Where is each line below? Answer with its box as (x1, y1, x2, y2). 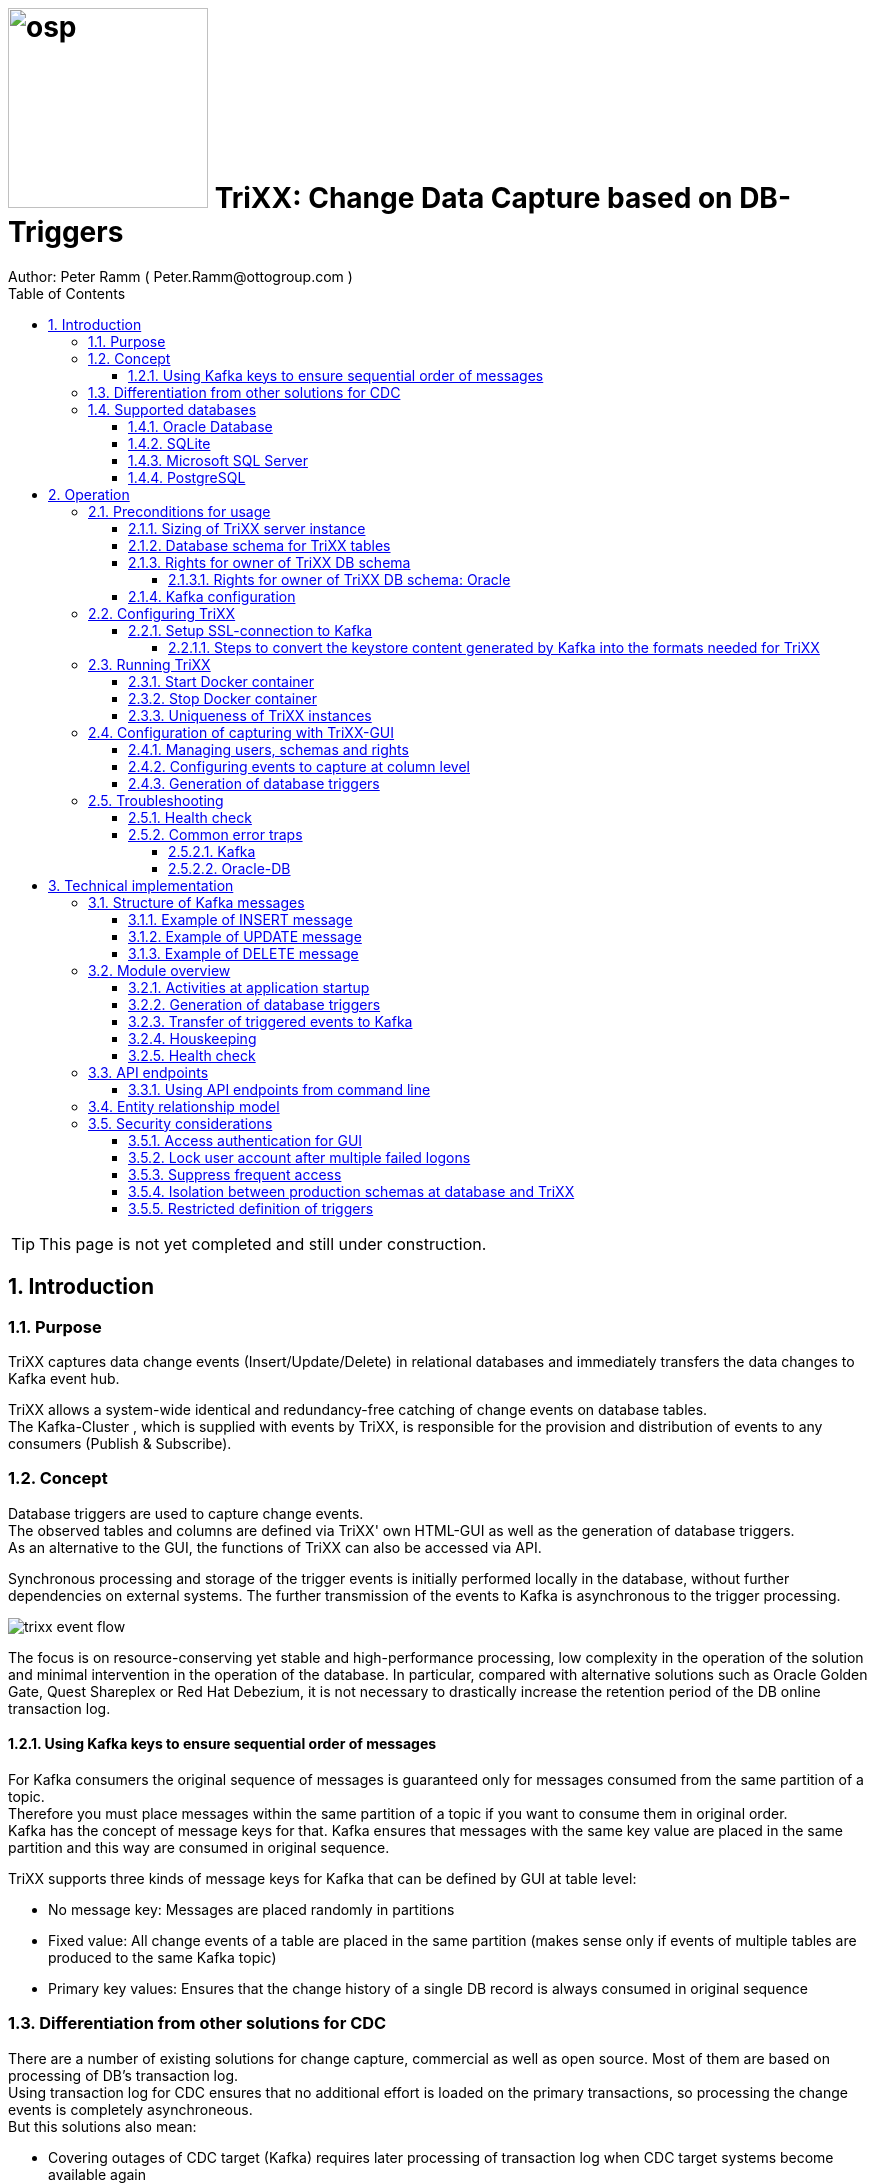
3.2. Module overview (88, 961, 231, 979)
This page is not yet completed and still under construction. (39, 1233, 487, 1254)
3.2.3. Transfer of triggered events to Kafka (128, 1012, 413, 1030)
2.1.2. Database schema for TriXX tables (128, 536, 391, 554)
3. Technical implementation (48, 876, 234, 894)
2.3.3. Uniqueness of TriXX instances (128, 706, 372, 724)
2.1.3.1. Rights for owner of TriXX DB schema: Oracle (168, 570, 511, 588)
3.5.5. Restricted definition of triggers (128, 1199, 374, 1217)
